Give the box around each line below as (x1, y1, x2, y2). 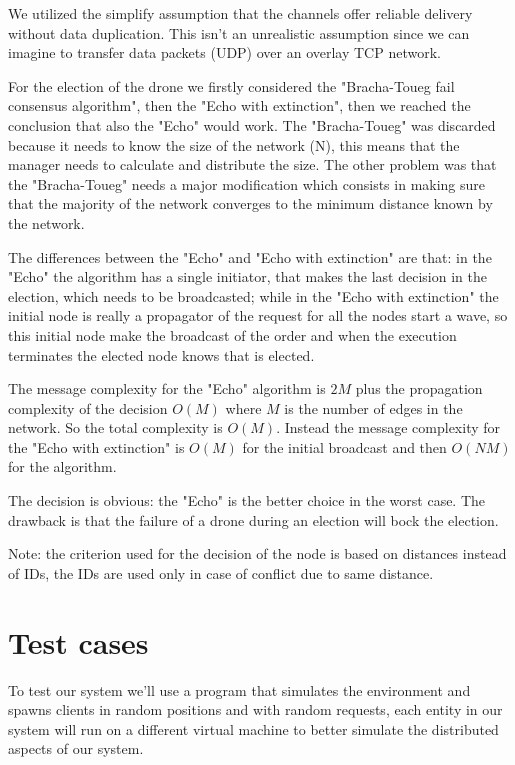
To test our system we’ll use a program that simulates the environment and (8, 679, 471, 700)
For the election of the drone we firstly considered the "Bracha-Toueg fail (8, 75, 455, 96)
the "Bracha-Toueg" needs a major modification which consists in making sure (8, 173, 486, 194)
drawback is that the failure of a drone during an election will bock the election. (8, 509, 499, 530)
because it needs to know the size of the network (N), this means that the (8, 134, 460, 155)
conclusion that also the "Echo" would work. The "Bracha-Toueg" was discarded (8, 114, 496, 135)
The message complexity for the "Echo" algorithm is (8, 378, 326, 399)
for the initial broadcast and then (242, 436, 447, 457)
